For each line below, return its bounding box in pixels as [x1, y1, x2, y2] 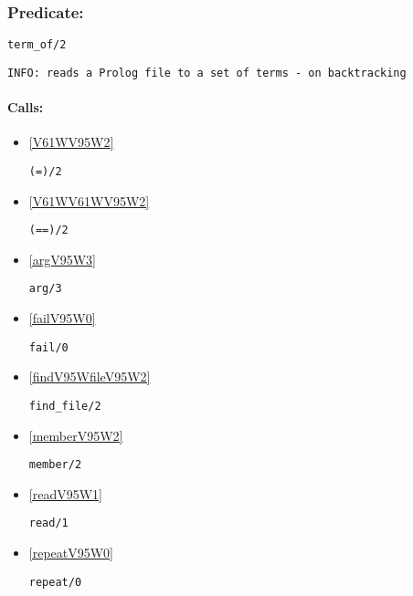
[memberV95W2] [28, 425, 123, 444]
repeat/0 [28, 575, 82, 589]
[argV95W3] [28, 249, 96, 268]
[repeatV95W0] [28, 543, 114, 562]
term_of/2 [7, 38, 67, 52]
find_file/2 [28, 399, 101, 413]
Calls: [7, 98, 44, 117]
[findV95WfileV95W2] [28, 367, 151, 386]
